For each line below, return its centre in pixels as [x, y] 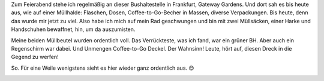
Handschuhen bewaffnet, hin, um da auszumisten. [73, 29]
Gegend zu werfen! [35, 57]
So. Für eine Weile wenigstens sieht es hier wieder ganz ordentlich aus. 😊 [103, 68]
